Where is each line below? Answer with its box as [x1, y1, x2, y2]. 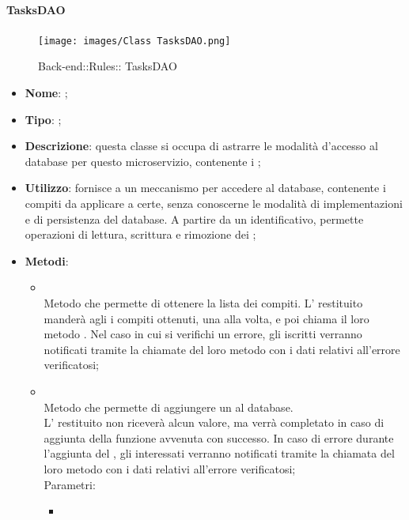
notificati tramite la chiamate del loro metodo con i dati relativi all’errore [44, 341, 400, 357]
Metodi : [25, 252, 69, 269]
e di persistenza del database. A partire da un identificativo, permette [25, 210, 364, 227]
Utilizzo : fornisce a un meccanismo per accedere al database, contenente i [25, 179, 386, 196]
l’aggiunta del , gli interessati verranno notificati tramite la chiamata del [44, 445, 395, 462]
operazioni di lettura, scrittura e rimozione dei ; [25, 226, 256, 243]
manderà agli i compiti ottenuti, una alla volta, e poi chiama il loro [44, 310, 369, 326]
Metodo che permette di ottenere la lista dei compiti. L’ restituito [44, 294, 363, 311]
